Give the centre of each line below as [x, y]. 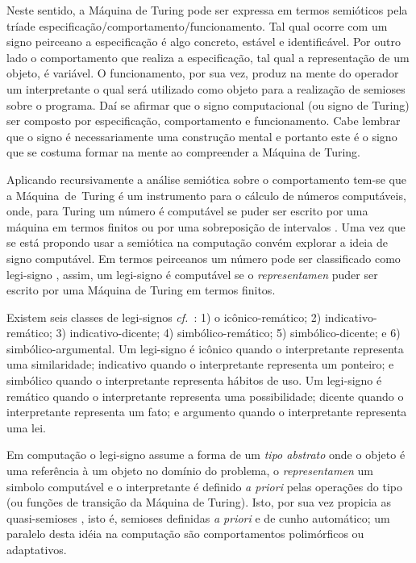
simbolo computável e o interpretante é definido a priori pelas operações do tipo [204, 486]
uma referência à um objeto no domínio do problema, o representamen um [190, 471]
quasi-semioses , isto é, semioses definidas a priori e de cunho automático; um [198, 517]
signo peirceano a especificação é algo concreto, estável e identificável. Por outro [204, 42]
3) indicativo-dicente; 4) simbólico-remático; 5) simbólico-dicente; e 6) [228, 333]
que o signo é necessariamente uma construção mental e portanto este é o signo [202, 136]
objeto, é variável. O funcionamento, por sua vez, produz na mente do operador [203, 73]
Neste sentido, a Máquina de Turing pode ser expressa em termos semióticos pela [207, 10]
